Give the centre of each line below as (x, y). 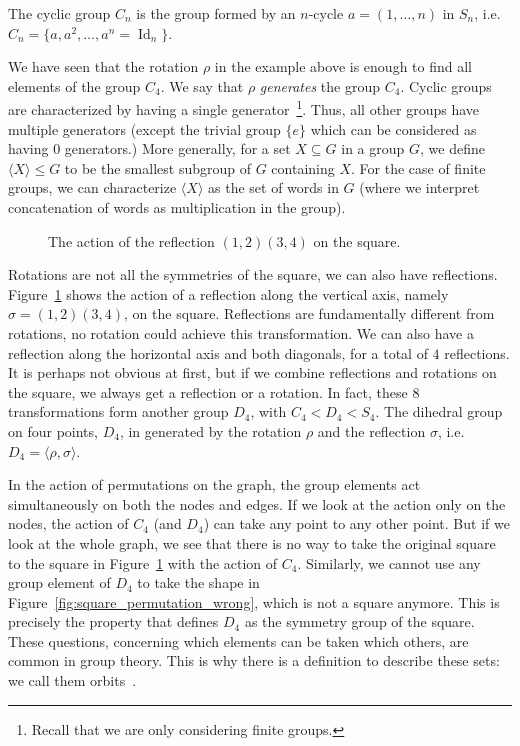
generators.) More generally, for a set (177, 148)
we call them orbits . (72, 680)
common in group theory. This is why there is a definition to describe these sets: (254, 660)
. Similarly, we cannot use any (389, 562)
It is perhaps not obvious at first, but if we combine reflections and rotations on (252, 372)
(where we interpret (419, 187)
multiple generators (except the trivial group (144, 128)
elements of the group (74, 85)
